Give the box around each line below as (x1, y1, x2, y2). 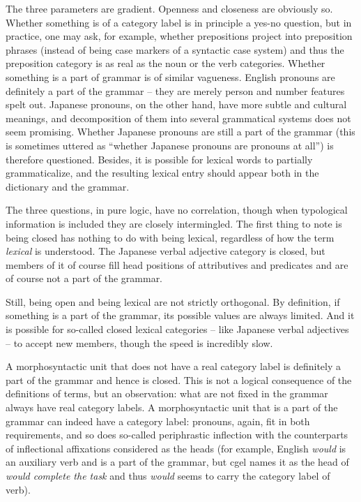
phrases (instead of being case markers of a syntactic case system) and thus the (6, 42, 344, 57)
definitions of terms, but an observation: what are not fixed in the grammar (6, 386, 328, 401)
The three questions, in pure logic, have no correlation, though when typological (6, 202, 348, 217)
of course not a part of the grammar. (6, 271, 163, 286)
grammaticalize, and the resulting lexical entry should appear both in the (6, 165, 319, 180)
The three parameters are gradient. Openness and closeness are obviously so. (6, 1, 333, 15)
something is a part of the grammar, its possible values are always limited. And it (6, 308, 355, 323)
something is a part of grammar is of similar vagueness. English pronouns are (6, 69, 335, 84)
